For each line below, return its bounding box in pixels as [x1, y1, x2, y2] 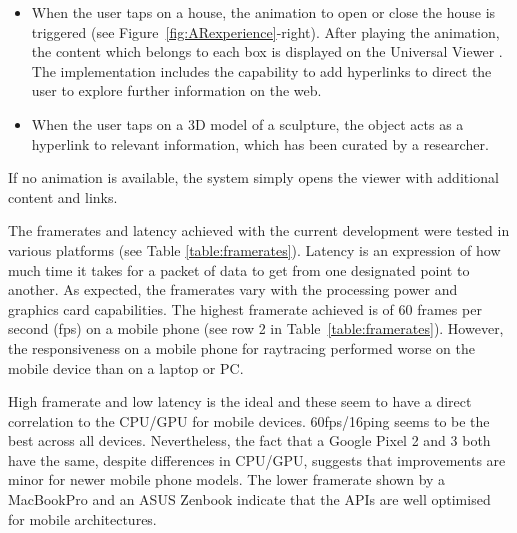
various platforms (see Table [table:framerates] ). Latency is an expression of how [8, 239, 501, 260]
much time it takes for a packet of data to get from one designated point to [8, 259, 470, 280]
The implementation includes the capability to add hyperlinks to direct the [31, 60, 492, 81]
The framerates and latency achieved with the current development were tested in [8, 220, 510, 241]
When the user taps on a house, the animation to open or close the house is [31, 2, 496, 22]
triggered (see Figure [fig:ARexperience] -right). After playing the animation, [31, 21, 500, 42]
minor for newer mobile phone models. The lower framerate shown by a [8, 469, 446, 490]
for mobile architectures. [8, 508, 157, 529]
